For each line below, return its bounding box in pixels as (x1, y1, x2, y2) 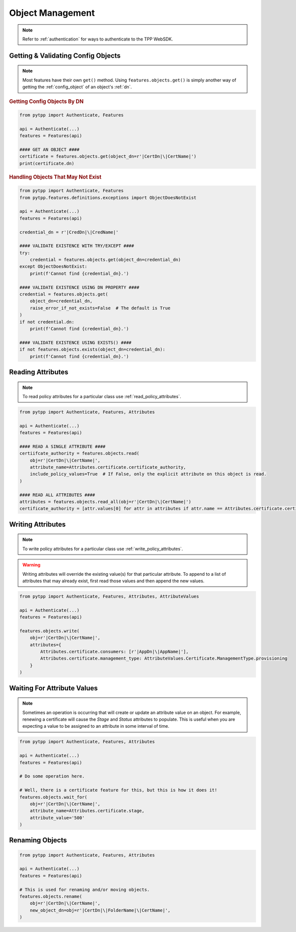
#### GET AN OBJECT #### (19, 147, 80, 152)
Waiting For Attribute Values (9, 684, 98, 692)
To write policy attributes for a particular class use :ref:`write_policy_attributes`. (22, 546, 184, 552)
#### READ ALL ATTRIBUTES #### (19, 492, 96, 498)
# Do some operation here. (19, 774, 85, 779)
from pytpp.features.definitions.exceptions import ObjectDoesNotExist (19, 195, 197, 200)
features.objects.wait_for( (19, 794, 87, 800)
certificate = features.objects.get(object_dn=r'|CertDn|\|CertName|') (19, 153, 197, 159)
